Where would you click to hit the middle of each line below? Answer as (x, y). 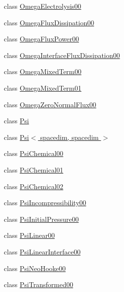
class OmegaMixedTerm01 (43, 88)
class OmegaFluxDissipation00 (49, 22)
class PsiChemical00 (34, 153)
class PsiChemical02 (34, 186)
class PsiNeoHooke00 (35, 268)
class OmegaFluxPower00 (41, 39)
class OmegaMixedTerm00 (43, 71)
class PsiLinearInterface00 (42, 251)
